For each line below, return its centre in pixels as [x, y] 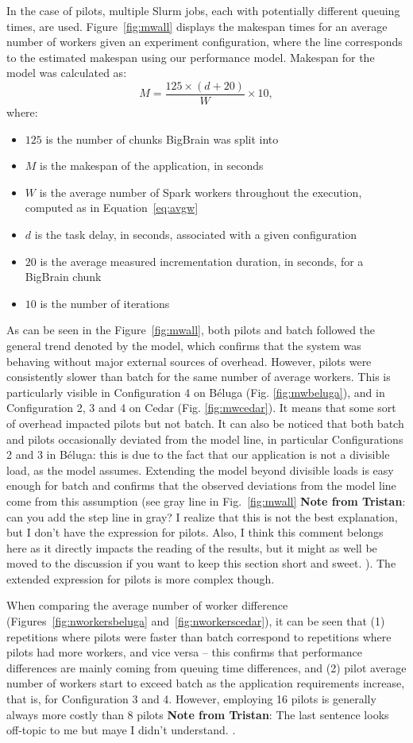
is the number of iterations [105, 303]
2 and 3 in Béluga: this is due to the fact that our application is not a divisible [198, 454]
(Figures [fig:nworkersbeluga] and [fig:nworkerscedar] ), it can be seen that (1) [196, 621]
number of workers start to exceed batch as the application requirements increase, [206, 683]
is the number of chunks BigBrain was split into [162, 139]
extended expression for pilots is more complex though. [141, 578]
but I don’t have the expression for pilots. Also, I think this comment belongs [195, 532]
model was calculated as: [67, 73]
